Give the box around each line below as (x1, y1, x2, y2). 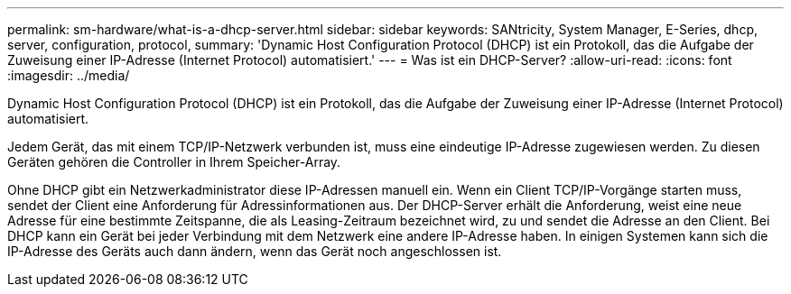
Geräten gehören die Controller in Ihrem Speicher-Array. (7, 154, 341, 170)
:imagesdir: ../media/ (7, 68, 130, 83)
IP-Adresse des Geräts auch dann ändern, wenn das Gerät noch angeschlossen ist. (7, 243, 502, 259)
